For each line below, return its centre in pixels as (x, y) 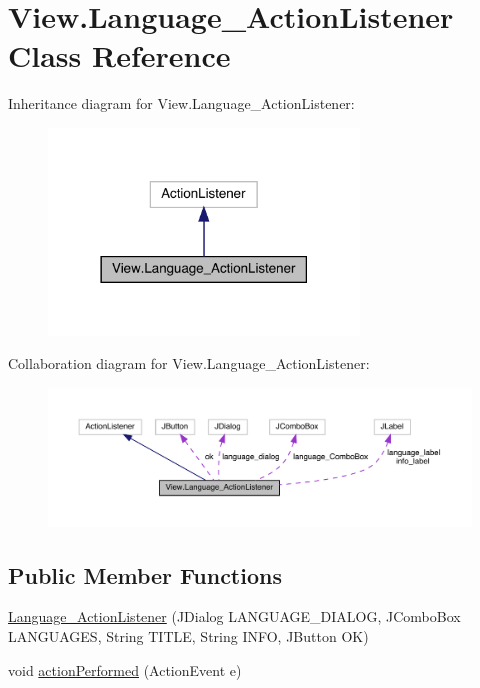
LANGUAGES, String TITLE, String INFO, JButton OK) (188, 635)
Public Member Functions (145, 574)
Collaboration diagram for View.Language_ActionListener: (189, 363)
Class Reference (119, 55)
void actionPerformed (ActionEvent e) (125, 669)
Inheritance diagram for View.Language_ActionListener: (181, 103)
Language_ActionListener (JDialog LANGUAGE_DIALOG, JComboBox (234, 616)
